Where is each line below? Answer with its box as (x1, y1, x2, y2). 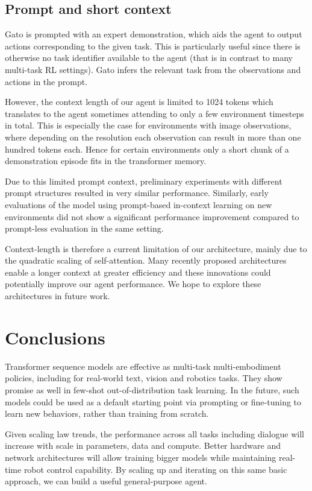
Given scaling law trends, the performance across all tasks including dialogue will (5, 427, 304, 440)
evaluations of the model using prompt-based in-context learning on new (5, 198, 272, 211)
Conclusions (5, 325, 105, 349)
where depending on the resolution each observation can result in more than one (5, 130, 301, 143)
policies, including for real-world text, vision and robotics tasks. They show (5, 372, 282, 384)
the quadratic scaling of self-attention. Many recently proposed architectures (5, 254, 287, 267)
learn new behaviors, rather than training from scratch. (5, 407, 209, 420)
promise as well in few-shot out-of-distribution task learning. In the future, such (5, 383, 299, 396)
